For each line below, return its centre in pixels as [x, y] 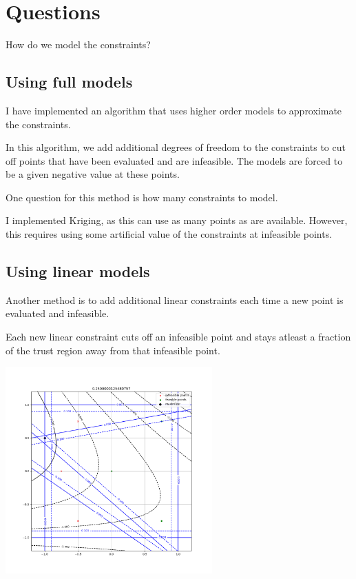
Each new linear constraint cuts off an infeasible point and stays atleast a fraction [178, 337]
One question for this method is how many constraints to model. [142, 197]
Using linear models [78, 271]
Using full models [69, 82]
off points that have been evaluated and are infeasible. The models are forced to [174, 160]
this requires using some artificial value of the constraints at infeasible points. [169, 234]
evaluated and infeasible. [57, 313]
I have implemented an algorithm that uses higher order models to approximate [174, 110]
